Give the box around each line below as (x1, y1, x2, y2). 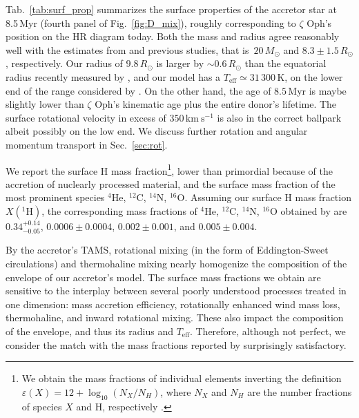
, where (160, 384, 191, 399)
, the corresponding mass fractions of (41, 203, 197, 218)
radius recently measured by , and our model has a (6, 69, 221, 84)
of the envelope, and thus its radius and (6, 323, 173, 338)
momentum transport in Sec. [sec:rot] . (6, 137, 168, 151)
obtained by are (280, 203, 347, 218)
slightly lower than (6, 97, 84, 111)
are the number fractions (247, 384, 352, 399)
